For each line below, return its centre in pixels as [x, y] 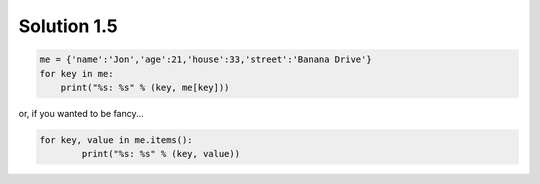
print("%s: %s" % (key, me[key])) [145, 87]
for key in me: [76, 73]
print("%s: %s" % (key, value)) [160, 154]
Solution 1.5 [68, 26]
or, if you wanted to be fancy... [81, 113]
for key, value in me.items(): [116, 139]
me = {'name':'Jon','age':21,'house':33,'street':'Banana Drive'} [205, 59]
